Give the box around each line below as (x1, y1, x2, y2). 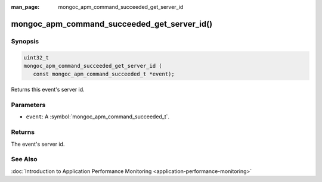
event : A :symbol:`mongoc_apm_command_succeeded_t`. (26, 113, 170, 120)
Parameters (11, 101, 46, 109)
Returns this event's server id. (11, 86, 85, 93)
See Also (11, 155, 38, 164)
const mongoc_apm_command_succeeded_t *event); (33, 71, 175, 77)
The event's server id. (11, 140, 65, 148)
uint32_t (23, 54, 49, 61)
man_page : (11, 4, 40, 10)
